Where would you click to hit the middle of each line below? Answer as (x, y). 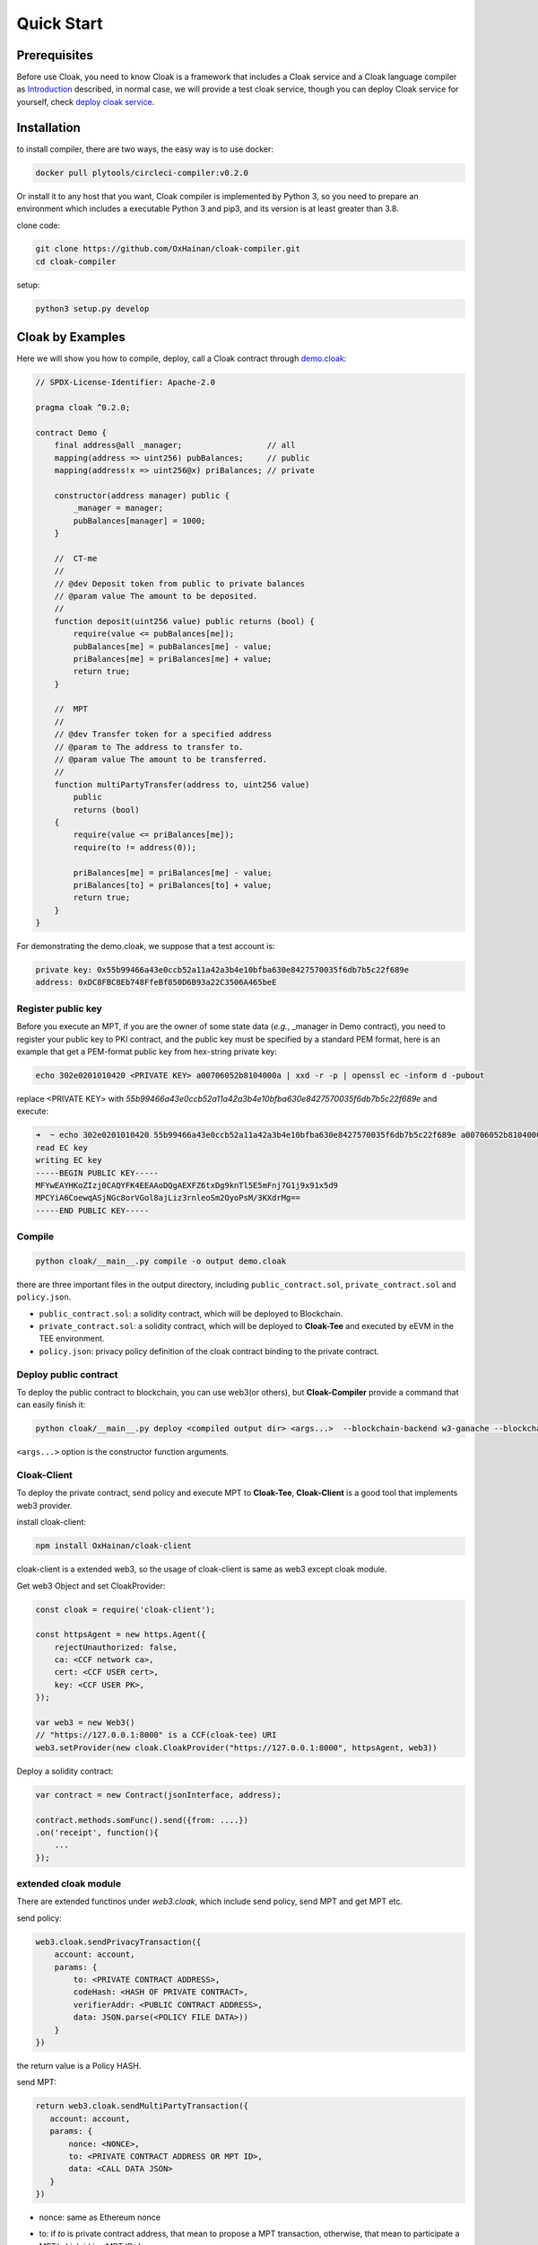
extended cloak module (69, 1884)
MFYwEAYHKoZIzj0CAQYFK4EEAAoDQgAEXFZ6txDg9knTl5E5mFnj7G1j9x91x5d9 (187, 1185)
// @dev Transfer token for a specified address (163, 735)
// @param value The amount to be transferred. (161, 760)
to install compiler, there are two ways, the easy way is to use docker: (145, 149)
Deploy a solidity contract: (65, 1771)
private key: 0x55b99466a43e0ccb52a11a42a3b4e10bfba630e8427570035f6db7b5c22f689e (222, 970)
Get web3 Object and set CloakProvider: (91, 1586)
